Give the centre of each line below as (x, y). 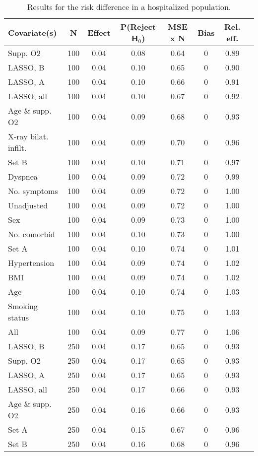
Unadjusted (28, 205)
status (18, 317)
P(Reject (138, 27)
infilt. (17, 148)
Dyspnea (23, 176)
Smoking (23, 306)
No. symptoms (33, 191)
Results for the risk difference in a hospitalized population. (129, 7)
